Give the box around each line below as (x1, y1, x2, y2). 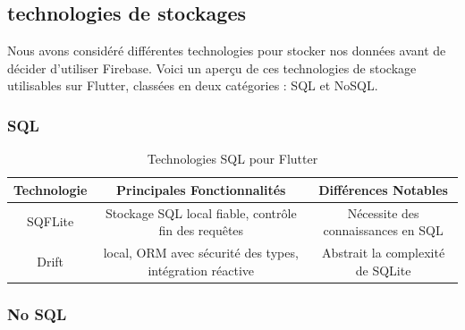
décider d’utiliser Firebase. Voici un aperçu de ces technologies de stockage (7, 58, 417, 77)
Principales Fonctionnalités (116, 180, 286, 199)
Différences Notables (318, 180, 448, 199)
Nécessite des (347, 203, 419, 222)
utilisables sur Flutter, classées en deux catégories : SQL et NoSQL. (7, 76, 378, 95)
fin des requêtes (158, 221, 244, 240)
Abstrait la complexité (322, 243, 445, 262)
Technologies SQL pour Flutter (147, 149, 318, 168)
